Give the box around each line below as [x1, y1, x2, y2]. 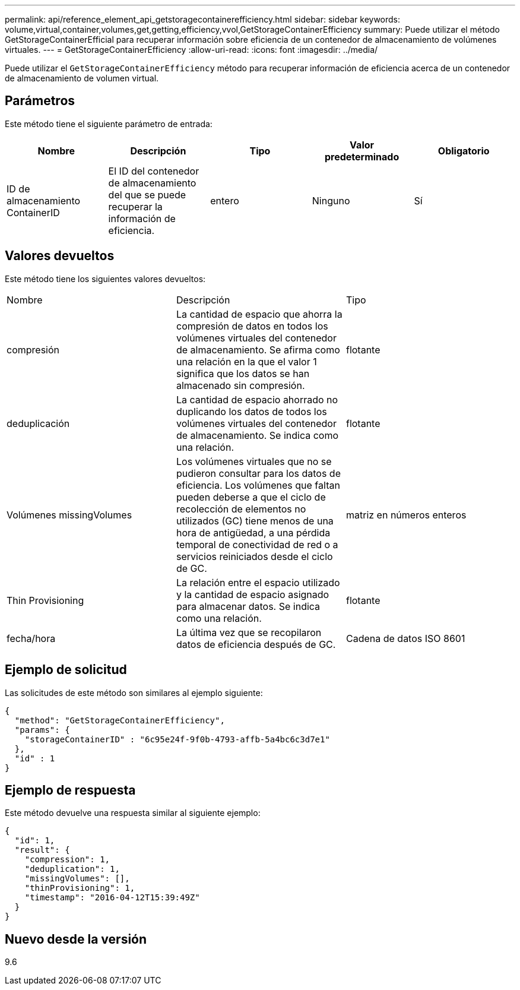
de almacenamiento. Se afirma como [176, 343, 340, 356]
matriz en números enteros [345, 508, 467, 521]
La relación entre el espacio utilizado [176, 576, 340, 589]
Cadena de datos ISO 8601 [345, 632, 465, 644]
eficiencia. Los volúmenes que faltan [176, 479, 340, 491]
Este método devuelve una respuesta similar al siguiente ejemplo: [5, 808, 261, 818]
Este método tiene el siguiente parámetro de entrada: [5, 118, 213, 129]
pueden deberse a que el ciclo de [176, 491, 326, 503]
